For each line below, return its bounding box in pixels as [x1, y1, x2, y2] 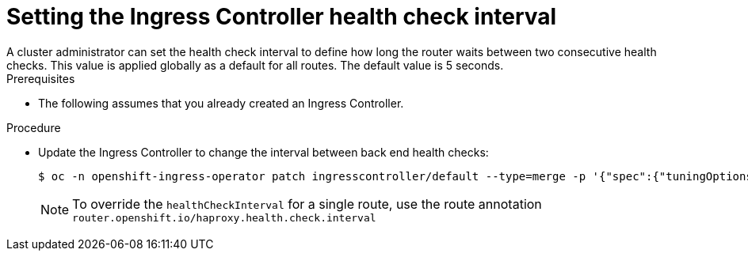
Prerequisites [6, 71, 75, 85]
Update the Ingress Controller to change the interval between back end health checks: [38, 145, 489, 159]
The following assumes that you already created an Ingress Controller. [38, 96, 404, 110]
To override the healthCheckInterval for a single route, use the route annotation [72, 195, 542, 212]
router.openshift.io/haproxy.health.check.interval [72, 211, 376, 224]
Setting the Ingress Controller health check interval [6, 3, 557, 30]
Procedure [6, 120, 61, 134]
